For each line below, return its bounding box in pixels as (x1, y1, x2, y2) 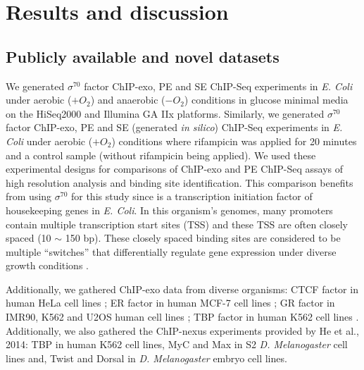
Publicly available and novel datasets (6, 45, 280, 67)
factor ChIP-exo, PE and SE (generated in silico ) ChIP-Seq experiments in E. (6, 120, 343, 135)
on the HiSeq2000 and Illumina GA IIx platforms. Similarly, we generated (6, 106, 325, 121)
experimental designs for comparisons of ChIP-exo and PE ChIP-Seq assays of (6, 161, 343, 176)
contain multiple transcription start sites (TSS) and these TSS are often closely (6, 216, 348, 231)
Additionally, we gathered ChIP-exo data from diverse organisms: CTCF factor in (6, 281, 358, 296)
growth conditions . (6, 258, 89, 273)
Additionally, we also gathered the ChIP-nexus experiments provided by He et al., (6, 323, 359, 338)
